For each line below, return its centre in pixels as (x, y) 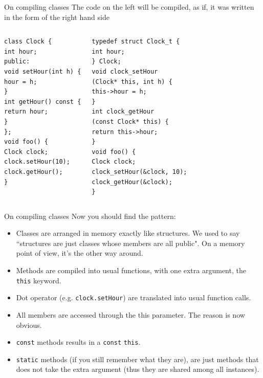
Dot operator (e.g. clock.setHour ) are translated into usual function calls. (134, 297)
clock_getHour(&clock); (132, 182)
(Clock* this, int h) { (132, 82)
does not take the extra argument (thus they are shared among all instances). (138, 369)
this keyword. (39, 280)
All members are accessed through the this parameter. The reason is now (130, 314)
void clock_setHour (125, 71)
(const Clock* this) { (130, 121)
